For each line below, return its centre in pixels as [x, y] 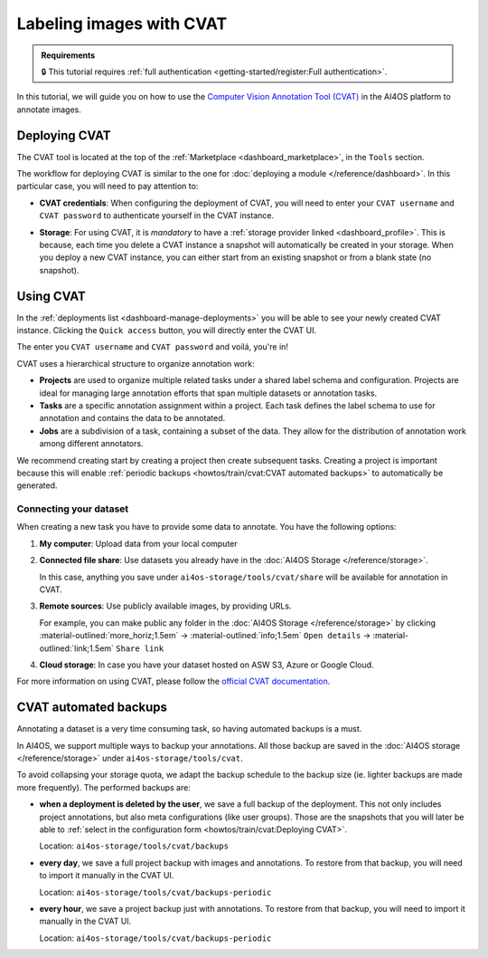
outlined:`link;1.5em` [77, 648]
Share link [140, 648]
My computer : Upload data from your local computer [139, 543]
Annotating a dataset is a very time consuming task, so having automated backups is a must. [189, 729]
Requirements [68, 55]
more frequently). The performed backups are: [104, 787]
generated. [37, 485]
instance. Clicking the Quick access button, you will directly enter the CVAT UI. [166, 331]
